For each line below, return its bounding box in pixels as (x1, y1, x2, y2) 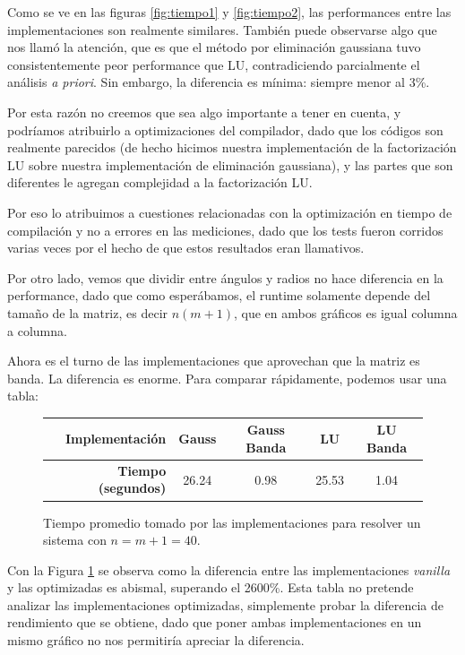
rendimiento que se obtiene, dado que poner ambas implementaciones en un (7, 613, 422, 632)
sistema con (43, 530, 107, 549)
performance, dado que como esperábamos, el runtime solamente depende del (7, 286, 431, 305)
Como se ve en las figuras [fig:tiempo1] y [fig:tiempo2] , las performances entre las (7, 3, 452, 21)
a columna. (7, 321, 67, 340)
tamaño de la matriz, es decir (7, 303, 168, 322)
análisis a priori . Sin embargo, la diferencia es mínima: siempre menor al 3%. (7, 73, 430, 91)
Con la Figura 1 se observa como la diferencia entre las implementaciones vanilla (7, 560, 451, 579)
